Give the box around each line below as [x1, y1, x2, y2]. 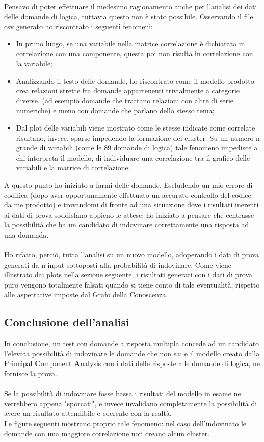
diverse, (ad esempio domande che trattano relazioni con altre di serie [16, 95, 234, 106]
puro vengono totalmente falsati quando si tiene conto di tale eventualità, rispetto [4, 279, 260, 290]
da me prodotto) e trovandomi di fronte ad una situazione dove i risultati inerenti [4, 199, 259, 210]
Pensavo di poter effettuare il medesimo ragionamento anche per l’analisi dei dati [4, 1, 257, 11]
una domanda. [4, 229, 49, 240]
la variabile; [16, 58, 53, 68]
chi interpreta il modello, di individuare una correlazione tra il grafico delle [16, 152, 250, 163]
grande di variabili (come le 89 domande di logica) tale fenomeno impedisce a [16, 142, 258, 153]
